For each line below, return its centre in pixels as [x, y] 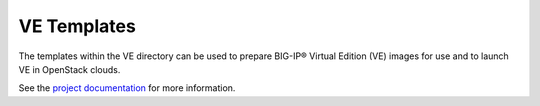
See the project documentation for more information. [127, 88]
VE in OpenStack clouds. [69, 69]
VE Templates [77, 26]
